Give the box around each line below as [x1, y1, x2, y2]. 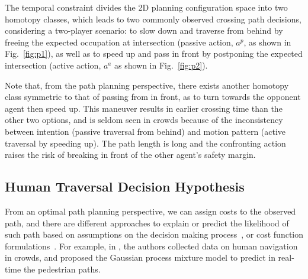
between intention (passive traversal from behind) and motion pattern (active [5, 125, 286, 137]
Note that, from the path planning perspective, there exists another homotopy [5, 79, 289, 91]
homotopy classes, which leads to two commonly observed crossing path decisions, [5, 12, 301, 25]
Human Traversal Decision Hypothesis [5, 177, 245, 196]
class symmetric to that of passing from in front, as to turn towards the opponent [5, 90, 301, 103]
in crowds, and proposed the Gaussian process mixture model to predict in [5, 251, 275, 264]
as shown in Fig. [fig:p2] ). [114, 59, 208, 71]
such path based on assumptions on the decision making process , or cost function [5, 228, 303, 241]
